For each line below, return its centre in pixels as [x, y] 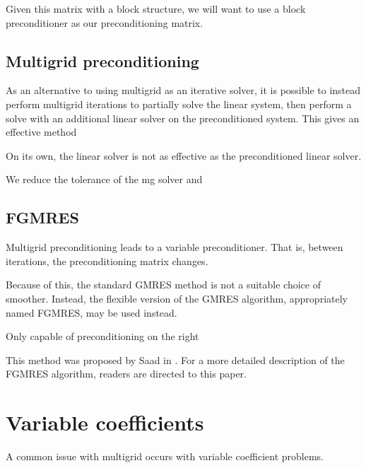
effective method [41, 132]
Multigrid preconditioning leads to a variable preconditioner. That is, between [175, 247]
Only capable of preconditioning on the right [102, 336]
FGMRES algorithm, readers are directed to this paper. [126, 374]
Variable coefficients [105, 422]
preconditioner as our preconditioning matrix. [105, 22]
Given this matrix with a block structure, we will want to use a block [156, 8]
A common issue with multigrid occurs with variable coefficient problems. [165, 456]
